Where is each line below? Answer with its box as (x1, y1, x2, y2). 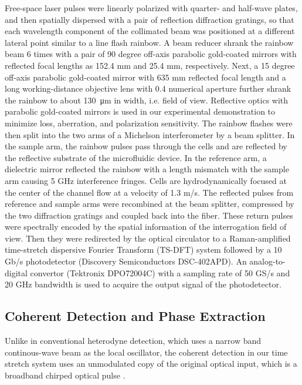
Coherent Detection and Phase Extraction (5, 307, 266, 325)
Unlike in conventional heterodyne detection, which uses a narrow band (5, 334, 262, 347)
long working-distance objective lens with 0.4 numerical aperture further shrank (5, 82, 291, 95)
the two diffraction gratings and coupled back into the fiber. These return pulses (5, 209, 293, 221)
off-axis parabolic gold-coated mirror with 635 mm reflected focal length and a (5, 71, 286, 83)
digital (5, 266, 28, 279)
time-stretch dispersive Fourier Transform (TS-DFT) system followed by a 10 (5, 243, 282, 256)
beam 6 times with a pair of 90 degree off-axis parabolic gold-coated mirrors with (5, 48, 297, 60)
